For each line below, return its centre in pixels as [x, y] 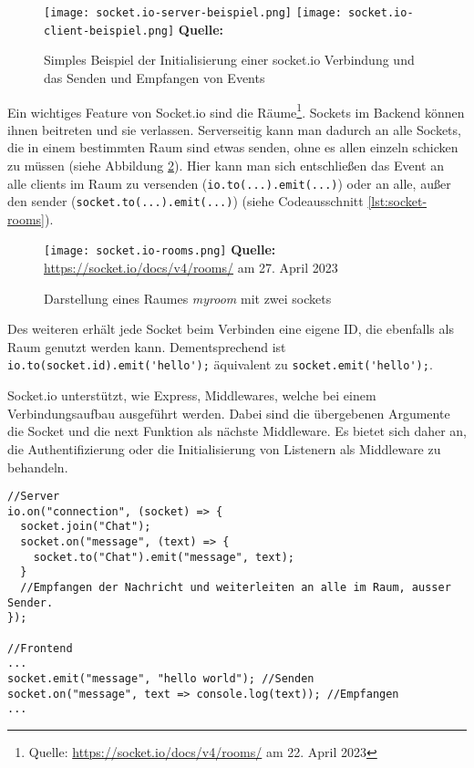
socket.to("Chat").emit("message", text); [164, 557]
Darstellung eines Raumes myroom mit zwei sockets [188, 298]
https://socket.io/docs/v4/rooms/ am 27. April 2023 [191, 268]
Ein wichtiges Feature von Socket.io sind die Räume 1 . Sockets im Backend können [236, 110]
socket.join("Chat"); [86, 527]
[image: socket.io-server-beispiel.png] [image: [193, 13]
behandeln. [38, 467]
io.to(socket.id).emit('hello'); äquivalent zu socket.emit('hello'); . [220, 364]
